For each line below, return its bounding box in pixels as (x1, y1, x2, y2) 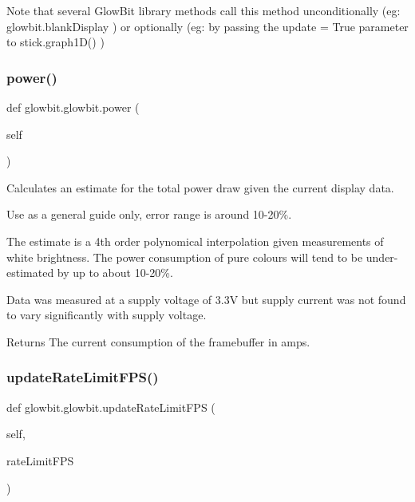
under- (366, 248, 398, 265)
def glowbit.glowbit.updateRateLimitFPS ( (6, 398, 215, 415)
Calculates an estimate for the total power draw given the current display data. (6, 179, 394, 196)
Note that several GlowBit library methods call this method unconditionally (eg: (6, 2, 401, 18)
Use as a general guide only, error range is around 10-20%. (6, 206, 292, 223)
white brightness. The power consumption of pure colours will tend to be (6, 248, 363, 265)
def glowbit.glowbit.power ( (6, 99, 140, 115)
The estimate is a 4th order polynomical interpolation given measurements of (6, 232, 384, 249)
